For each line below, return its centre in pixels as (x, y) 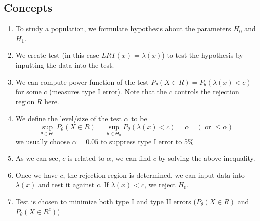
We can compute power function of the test (82, 82)
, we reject (160, 185)
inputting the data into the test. (65, 65)
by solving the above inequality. (207, 158)
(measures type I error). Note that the (108, 92)
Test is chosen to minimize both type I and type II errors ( (106, 201)
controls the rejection (207, 92)
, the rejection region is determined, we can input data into (154, 175)
